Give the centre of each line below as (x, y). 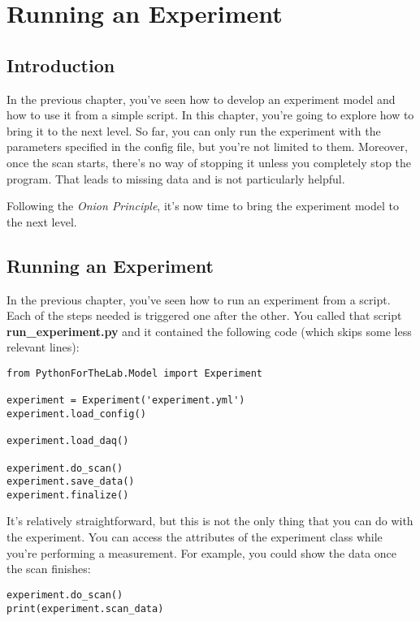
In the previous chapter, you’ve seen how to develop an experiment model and (201, 99)
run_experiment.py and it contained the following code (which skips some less (209, 331)
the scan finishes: (49, 569)
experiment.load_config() (76, 414)
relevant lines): (43, 347)
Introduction (61, 65)
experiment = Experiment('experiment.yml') (126, 401)
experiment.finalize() (68, 495)
